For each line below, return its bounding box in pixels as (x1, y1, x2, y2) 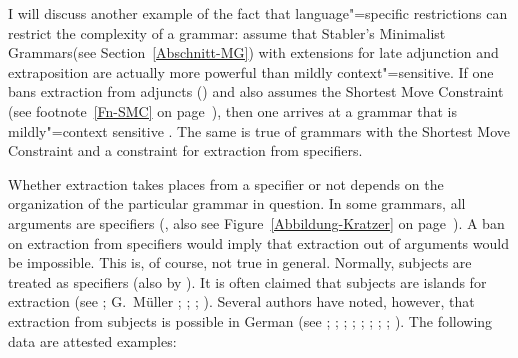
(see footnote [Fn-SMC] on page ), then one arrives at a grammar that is (8, 100, 457, 121)
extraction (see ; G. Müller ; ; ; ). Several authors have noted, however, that (8, 291, 475, 312)
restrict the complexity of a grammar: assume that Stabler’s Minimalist (8, 22, 446, 43)
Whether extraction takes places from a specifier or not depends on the (8, 173, 444, 194)
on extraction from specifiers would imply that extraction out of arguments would (8, 232, 509, 253)
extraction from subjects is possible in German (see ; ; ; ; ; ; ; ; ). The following (8, 310, 493, 331)
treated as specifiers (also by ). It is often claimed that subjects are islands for (8, 271, 487, 292)
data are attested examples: (8, 330, 177, 351)
